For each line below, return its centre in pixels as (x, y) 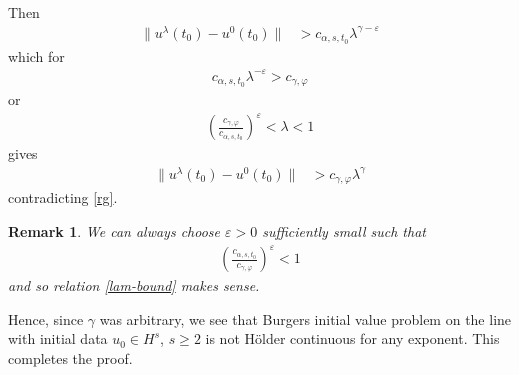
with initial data (58, 338)
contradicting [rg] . (63, 197)
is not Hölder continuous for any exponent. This (352, 338)
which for (36, 55)
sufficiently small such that (344, 231)
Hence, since (46, 318)
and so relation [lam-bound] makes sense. (134, 285)
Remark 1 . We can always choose (114, 231)
